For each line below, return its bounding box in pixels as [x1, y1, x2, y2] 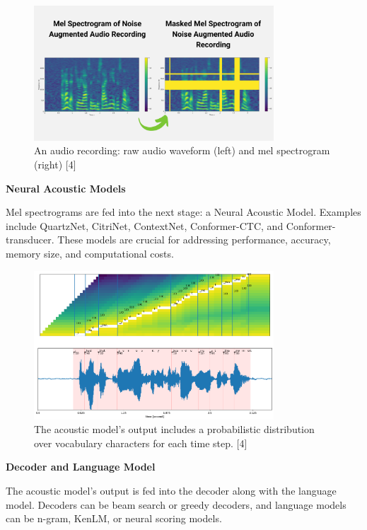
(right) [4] [34, 156, 76, 171]
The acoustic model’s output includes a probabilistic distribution [34, 422, 315, 437]
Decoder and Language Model [6, 459, 156, 474]
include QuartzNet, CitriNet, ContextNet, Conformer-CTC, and [6, 218, 284, 233]
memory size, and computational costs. [6, 246, 174, 260]
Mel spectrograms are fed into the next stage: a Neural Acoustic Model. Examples [6, 204, 361, 219]
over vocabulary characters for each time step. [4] [34, 435, 247, 450]
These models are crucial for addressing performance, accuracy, [57, 232, 331, 247]
